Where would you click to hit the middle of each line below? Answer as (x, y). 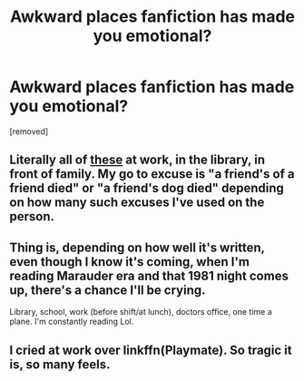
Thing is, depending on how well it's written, (137, 247)
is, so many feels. (60, 364)
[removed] (29, 131)
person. (32, 216)
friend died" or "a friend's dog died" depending (147, 188)
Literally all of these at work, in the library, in (137, 160)
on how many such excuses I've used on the (137, 203)
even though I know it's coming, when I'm (130, 262)
